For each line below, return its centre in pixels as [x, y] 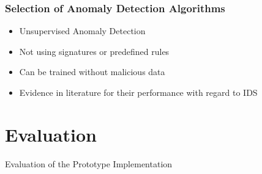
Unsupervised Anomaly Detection [82, 31]
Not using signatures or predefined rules [94, 51]
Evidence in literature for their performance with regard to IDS [138, 92]
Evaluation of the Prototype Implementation [89, 163]
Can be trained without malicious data [92, 72]
